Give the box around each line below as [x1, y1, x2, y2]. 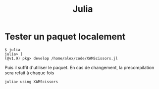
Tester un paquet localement [4, 31, 126, 42]
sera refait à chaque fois [4, 70, 54, 76]
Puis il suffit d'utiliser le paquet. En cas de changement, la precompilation [4, 64, 155, 70]
